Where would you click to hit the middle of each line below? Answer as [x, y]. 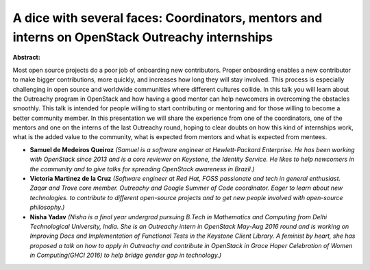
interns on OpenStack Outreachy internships [143, 37]
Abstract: [26, 58]
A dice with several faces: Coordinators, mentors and [168, 18]
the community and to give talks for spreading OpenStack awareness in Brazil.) [142, 169]
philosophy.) [47, 207]
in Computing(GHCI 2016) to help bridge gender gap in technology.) [126, 255]
